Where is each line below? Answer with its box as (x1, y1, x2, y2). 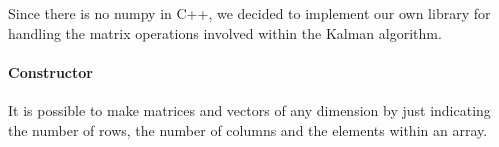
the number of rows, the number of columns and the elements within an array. (8, 119, 488, 140)
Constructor (8, 61, 93, 82)
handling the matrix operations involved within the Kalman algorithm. (8, 22, 442, 43)
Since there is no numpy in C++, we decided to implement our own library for (8, 3, 491, 23)
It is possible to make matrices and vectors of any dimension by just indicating (8, 99, 491, 120)
